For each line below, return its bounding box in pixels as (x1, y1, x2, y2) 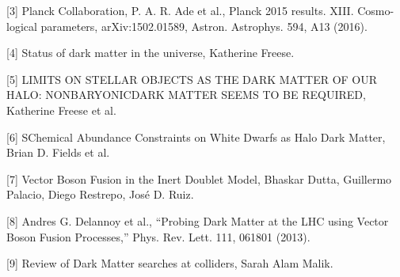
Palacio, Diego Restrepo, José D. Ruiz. (6, 186, 194, 203)
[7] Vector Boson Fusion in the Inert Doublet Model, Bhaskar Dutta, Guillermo (6, 170, 392, 187)
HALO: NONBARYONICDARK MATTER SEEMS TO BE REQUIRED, (6, 86, 366, 103)
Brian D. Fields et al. (6, 144, 110, 161)
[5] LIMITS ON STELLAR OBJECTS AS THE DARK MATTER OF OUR (6, 70, 378, 87)
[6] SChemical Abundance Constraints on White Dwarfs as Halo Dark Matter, (6, 128, 386, 145)
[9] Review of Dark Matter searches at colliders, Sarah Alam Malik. (6, 255, 333, 271)
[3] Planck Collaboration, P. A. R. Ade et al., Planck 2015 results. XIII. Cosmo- (6, 2, 394, 18)
